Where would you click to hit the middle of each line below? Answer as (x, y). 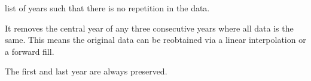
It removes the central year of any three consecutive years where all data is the (149, 28)
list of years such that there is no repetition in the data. (107, 8)
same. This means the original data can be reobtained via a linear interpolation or (155, 40)
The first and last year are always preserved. (86, 71)
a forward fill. (30, 51)
